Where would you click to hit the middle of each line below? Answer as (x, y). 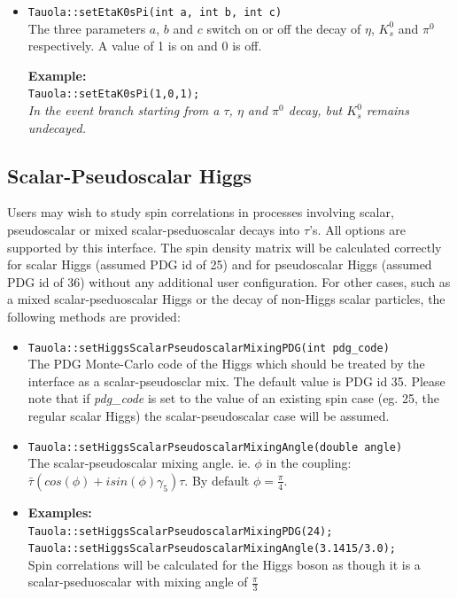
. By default (217, 480)
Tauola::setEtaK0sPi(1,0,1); (114, 94)
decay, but (315, 110)
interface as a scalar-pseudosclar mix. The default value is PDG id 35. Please (236, 381)
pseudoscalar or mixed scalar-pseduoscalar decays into (154, 230)
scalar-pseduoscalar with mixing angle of (138, 582)
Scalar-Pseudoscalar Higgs (130, 175)
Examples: (60, 512)
